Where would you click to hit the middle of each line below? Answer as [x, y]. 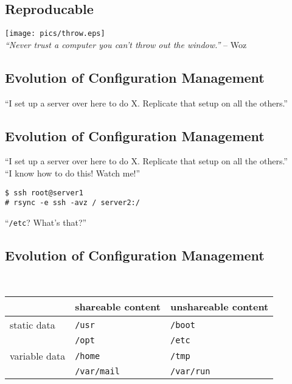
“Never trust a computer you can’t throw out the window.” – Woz [126, 44]
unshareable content [220, 307]
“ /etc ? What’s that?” [46, 222]
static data [33, 325]
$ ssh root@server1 [44, 193]
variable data [38, 356]
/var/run [190, 372]
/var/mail [97, 372]
